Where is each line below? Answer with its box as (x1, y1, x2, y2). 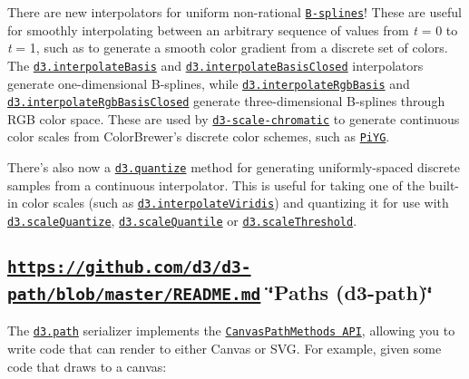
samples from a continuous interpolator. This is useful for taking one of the (7, 175, 425, 194)
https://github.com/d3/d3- (7, 258, 251, 277)
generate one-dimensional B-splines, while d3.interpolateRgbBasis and (7, 73, 410, 92)
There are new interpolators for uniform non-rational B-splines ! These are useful (7, 3, 462, 21)
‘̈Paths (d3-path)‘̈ (268, 278, 433, 306)
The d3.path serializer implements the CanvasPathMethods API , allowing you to (7, 321, 455, 340)
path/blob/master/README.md (7, 285, 261, 305)
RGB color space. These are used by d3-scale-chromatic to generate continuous (7, 109, 460, 128)
